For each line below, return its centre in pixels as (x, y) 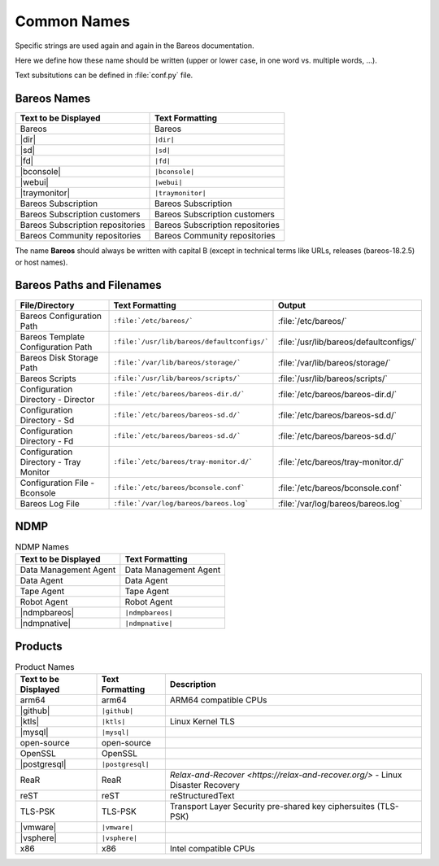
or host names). (41, 262)
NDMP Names (42, 547)
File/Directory (47, 305)
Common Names (72, 21)
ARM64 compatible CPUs (218, 700)
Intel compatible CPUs (212, 849)
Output (292, 305)
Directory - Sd (47, 420)
